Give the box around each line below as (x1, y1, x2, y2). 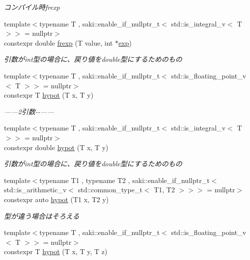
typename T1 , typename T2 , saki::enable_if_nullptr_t (39, 175, 210, 185)
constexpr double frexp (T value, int (4, 37, 113, 48)
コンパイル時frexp (4, 2, 60, 12)
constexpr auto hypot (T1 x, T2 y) (4, 194, 109, 204)
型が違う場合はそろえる (4, 210, 80, 221)
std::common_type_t (78, 184, 142, 195)
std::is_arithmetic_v (4, 184, 67, 195)
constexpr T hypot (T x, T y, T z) (4, 246, 108, 257)
